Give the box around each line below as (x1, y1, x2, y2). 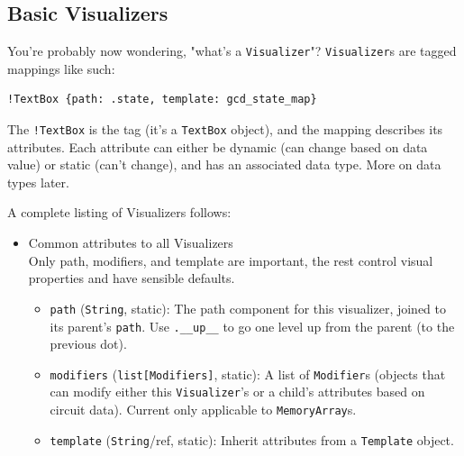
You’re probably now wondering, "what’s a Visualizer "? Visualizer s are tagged (7, 41, 457, 60)
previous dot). (50, 334, 127, 353)
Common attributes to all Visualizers (28, 233, 233, 252)
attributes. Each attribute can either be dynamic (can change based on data (7, 137, 428, 156)
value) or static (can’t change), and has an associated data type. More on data (7, 155, 441, 174)
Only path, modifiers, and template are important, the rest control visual (28, 251, 433, 269)
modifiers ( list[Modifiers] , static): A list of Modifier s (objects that (50, 364, 446, 383)
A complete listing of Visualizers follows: (7, 203, 232, 222)
